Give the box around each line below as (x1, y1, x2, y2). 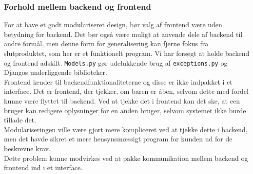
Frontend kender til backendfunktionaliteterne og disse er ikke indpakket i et (4, 76, 233, 87)
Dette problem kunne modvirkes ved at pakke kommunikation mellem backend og (4, 153, 248, 163)
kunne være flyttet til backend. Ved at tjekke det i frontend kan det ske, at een (4, 96, 240, 106)
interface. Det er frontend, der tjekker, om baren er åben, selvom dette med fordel (4, 86, 249, 96)
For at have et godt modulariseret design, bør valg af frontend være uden (4, 19, 222, 30)
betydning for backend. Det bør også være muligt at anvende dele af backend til (4, 29, 243, 39)
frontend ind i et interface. (4, 162, 83, 173)
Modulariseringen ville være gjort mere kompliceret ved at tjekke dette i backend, (4, 124, 248, 134)
